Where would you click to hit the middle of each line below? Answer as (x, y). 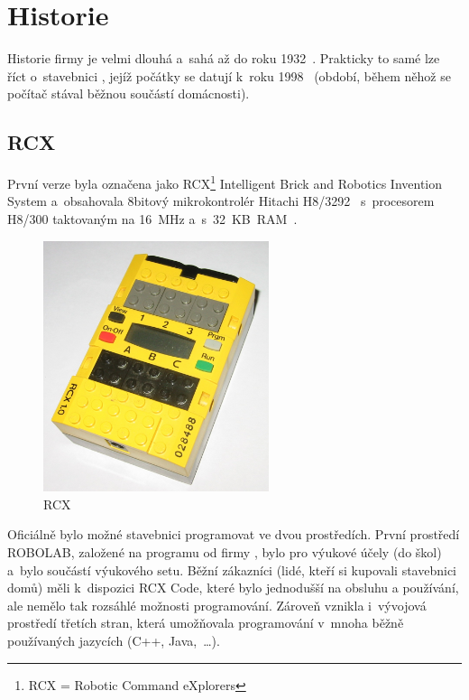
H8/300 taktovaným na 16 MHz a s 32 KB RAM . (152, 218)
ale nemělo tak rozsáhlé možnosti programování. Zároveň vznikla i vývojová (217, 605)
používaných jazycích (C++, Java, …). (114, 640)
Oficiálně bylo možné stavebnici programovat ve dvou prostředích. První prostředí (234, 534)
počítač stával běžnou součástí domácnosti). (129, 93)
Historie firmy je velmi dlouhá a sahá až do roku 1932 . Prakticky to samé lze (224, 58)
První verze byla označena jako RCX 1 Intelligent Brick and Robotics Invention (225, 182)
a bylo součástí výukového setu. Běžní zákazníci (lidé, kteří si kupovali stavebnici (232, 569)
